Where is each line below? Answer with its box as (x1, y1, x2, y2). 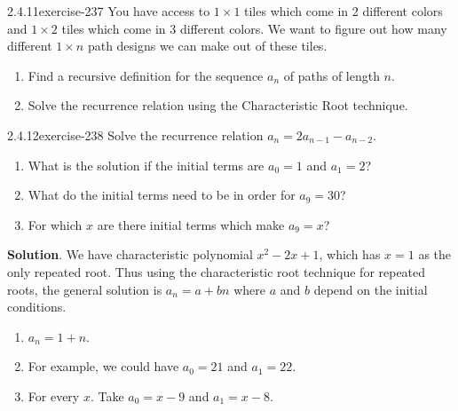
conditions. (7, 297, 67, 316)
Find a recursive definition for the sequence (28, 66, 264, 84)
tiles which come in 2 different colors (244, 2, 443, 20)
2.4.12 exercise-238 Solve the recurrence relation (7, 125, 264, 144)
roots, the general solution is (7, 280, 162, 298)
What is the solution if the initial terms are (28, 155, 265, 174)
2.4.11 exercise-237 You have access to (7, 2, 210, 20)
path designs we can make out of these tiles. (87, 36, 328, 55)
